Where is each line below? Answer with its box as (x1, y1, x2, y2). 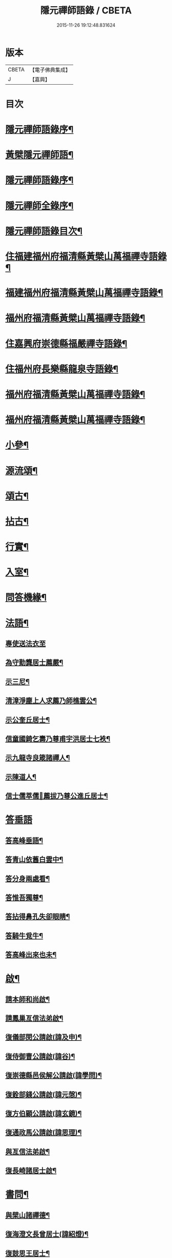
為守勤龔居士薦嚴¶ (5, 658, 63, 667)
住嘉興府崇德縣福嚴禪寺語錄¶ (5, 338, 127, 350)
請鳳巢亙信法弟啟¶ (5, 1014, 63, 1023)
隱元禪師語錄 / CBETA (40, 5, 132, 16)
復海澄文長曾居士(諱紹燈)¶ (5, 1230, 89, 1238)
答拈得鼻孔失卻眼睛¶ (5, 912, 70, 921)
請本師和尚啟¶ (5, 995, 50, 1003)
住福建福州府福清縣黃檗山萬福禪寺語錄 (5, 251, 167, 262)
